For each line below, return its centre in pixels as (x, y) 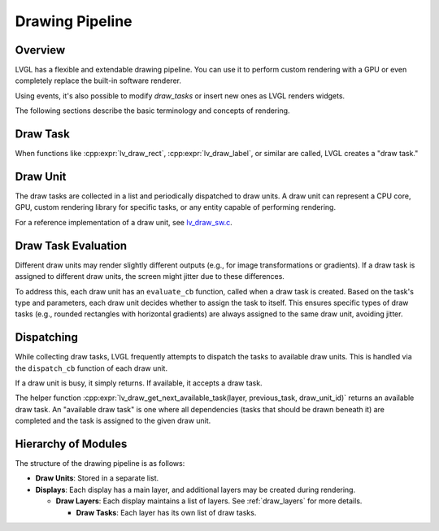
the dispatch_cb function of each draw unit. (91, 368)
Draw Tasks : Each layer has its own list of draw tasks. (166, 512)
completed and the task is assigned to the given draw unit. (113, 421)
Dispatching (47, 337)
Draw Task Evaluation (71, 245)
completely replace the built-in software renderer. (98, 81)
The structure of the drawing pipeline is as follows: (100, 464)
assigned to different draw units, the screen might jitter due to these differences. (150, 276)
